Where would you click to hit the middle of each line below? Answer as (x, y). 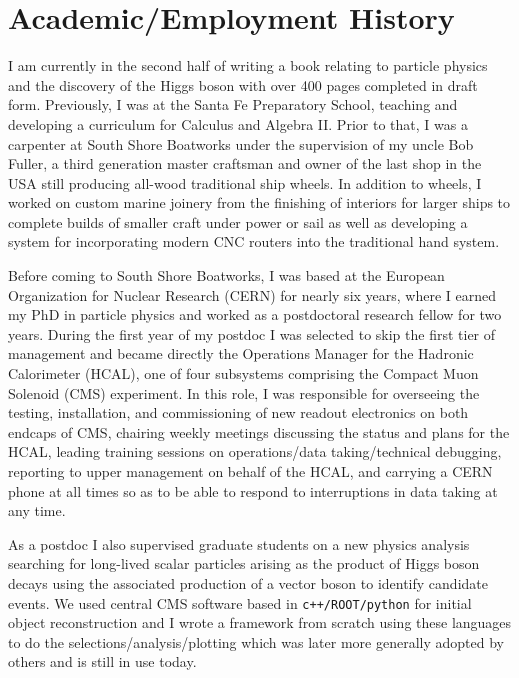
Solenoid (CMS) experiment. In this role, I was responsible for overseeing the (244, 392)
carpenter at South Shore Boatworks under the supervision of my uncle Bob (241, 143)
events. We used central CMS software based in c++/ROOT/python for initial (240, 602)
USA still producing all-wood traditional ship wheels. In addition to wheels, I (245, 182)
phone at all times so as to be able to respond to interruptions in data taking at (253, 490)
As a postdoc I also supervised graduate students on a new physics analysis (239, 543)
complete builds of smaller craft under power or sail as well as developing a (238, 221)
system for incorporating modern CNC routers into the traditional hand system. (254, 241)
